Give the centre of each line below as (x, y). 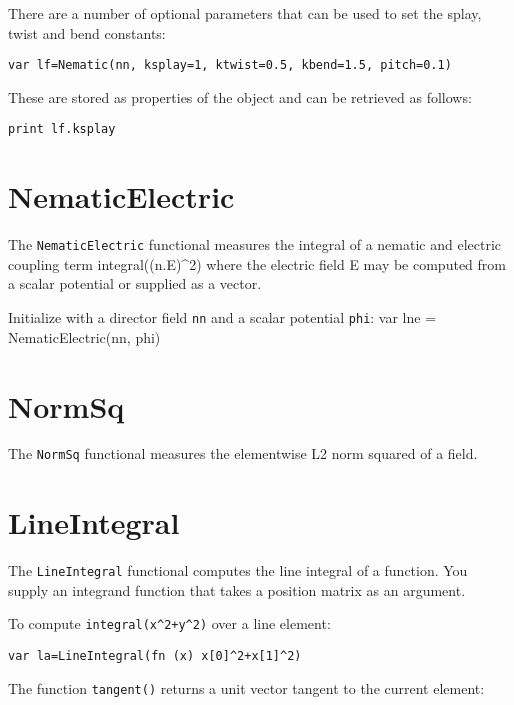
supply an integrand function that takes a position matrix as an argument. (237, 589)
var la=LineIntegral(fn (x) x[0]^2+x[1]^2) (155, 656)
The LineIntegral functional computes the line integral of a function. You (238, 570)
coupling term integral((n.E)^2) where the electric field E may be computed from (257, 263)
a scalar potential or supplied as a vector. (135, 283)
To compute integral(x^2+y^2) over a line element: (169, 623)
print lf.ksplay (62, 129)
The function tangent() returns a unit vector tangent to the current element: (246, 687)
